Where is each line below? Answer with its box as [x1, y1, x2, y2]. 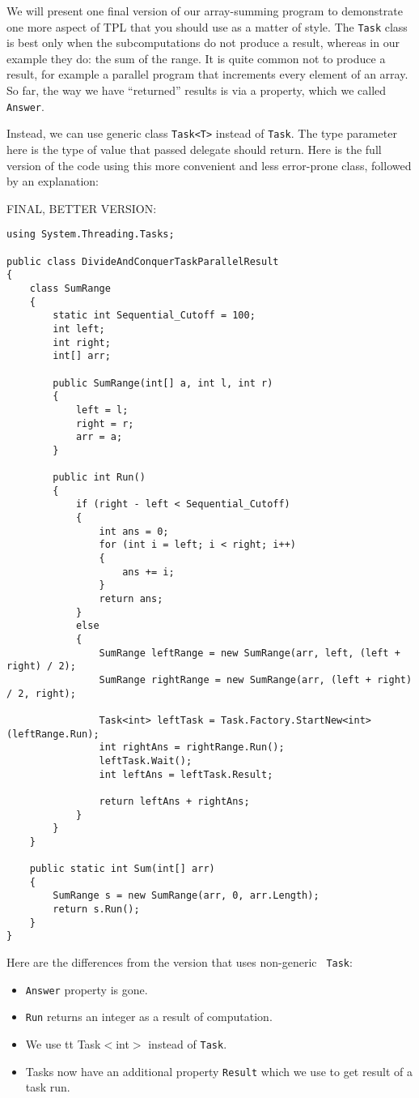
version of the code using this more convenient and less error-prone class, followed [6, 156, 412, 173]
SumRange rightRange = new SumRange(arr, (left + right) [99, 673, 413, 686]
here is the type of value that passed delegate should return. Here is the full [6, 140, 382, 157]
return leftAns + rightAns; [99, 795, 250, 807]
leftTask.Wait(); [99, 754, 193, 767]
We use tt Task [25, 1036, 101, 1053]
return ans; [99, 593, 163, 605]
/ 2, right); [6, 687, 76, 699]
